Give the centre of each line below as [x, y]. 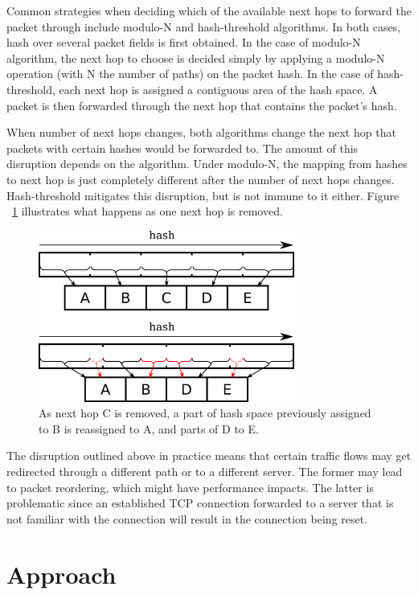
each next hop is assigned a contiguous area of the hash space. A [218, 89]
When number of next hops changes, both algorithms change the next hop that [201, 132]
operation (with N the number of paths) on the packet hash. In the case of [190, 74]
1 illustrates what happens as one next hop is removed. [148, 211]
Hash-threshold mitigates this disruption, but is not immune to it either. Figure [203, 195]
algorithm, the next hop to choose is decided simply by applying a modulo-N [196, 57]
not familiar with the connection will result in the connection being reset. [187, 518]
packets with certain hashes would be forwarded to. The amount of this [182, 148]
